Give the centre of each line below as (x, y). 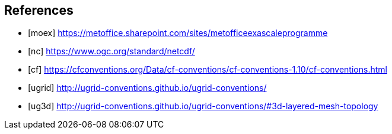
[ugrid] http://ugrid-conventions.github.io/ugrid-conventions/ (147, 88)
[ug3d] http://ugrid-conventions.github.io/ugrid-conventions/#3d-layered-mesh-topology (203, 106)
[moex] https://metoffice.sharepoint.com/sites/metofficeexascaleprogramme (178, 33)
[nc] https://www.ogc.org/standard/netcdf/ (111, 51)
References (39, 10)
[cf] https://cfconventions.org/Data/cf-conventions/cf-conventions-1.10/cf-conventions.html (208, 70)
